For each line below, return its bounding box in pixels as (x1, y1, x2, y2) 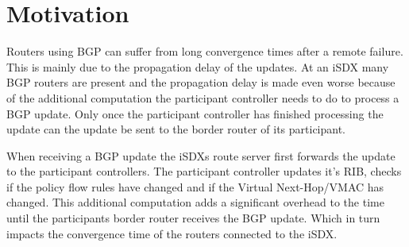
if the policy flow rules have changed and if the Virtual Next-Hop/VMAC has (6, 178, 384, 195)
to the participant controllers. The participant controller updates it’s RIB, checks (6, 163, 402, 179)
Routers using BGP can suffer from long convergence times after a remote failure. (6, 43, 403, 60)
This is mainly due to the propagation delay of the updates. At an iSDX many (6, 58, 389, 75)
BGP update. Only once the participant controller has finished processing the (6, 105, 384, 122)
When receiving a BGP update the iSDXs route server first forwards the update (6, 147, 395, 164)
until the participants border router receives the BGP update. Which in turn (6, 210, 380, 226)
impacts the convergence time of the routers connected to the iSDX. (6, 225, 338, 241)
